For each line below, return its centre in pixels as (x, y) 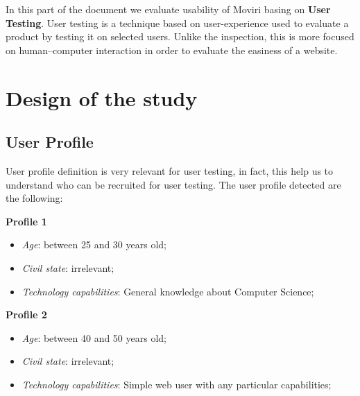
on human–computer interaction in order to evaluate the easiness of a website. (172, 50)
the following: (34, 198)
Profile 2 (26, 315)
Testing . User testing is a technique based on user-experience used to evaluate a (177, 23)
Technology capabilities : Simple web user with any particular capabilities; (177, 384)
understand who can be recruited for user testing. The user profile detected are (173, 184)
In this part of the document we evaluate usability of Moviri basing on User (168, 9)
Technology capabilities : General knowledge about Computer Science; (168, 291)
